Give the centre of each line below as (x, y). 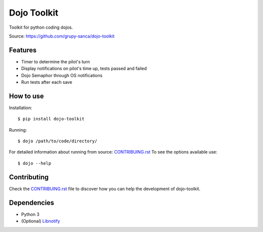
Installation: (21, 108)
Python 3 (30, 214)
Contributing (29, 177)
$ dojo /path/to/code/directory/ (57, 141)
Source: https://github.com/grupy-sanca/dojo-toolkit (62, 36)
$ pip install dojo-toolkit (51, 119)
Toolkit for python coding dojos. (41, 27)
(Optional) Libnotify (41, 221)
